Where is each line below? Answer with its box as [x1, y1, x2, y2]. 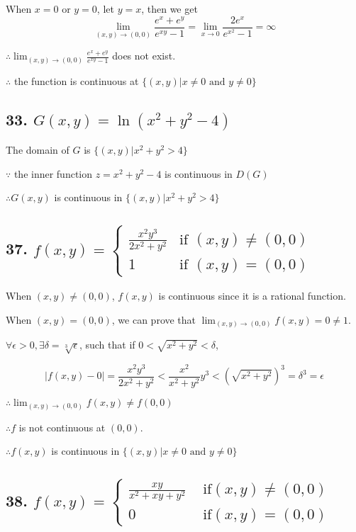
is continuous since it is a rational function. [158, 288, 346, 302]
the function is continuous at [13, 73, 139, 88]
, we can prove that [111, 312, 196, 327]
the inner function [13, 166, 93, 181]
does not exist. [112, 48, 176, 63]
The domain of [6, 142, 69, 157]
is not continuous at [18, 419, 106, 434]
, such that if [79, 337, 135, 352]
